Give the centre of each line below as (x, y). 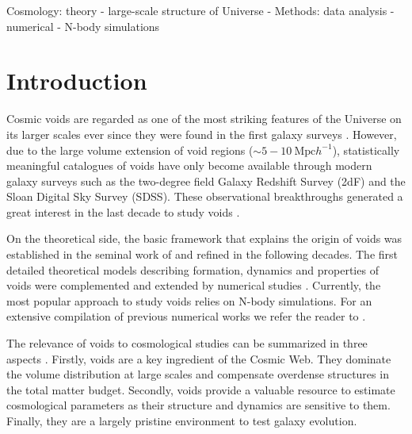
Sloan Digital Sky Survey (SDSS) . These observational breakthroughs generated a (205, 196)
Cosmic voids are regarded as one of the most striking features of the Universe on (204, 119)
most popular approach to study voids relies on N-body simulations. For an (189, 300)
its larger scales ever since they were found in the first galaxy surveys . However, (202, 134)
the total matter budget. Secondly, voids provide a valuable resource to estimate (201, 389)
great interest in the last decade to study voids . (123, 211)
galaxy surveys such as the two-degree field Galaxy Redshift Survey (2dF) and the (206, 181)
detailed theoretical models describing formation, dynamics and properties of (193, 269)
